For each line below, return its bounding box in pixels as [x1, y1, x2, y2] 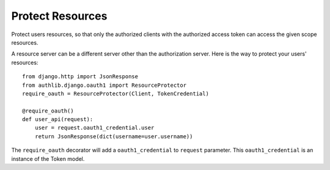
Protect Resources [11, 9, 108, 23]
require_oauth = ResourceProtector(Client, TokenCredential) [22, 90, 209, 97]
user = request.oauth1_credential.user [34, 124, 155, 131]
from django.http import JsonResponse [22, 73, 139, 80]
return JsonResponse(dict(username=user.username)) [34, 133, 193, 140]
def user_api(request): [22, 116, 94, 123]
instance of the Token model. [11, 155, 85, 162]
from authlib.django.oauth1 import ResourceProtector [22, 81, 186, 89]
